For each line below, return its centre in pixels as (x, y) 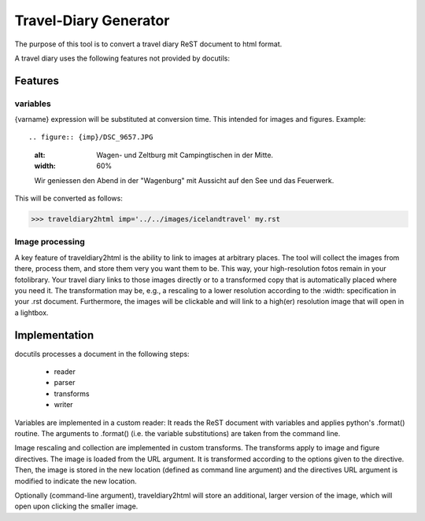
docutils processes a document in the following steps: (102, 354)
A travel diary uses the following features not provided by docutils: (122, 58)
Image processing (50, 242)
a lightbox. (31, 312)
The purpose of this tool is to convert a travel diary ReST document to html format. (148, 44)
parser (65, 383)
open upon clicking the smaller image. (76, 506)
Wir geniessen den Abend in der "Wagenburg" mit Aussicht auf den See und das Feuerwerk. (184, 180)
